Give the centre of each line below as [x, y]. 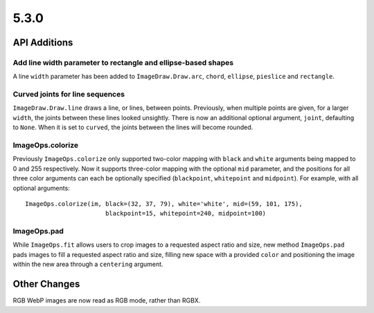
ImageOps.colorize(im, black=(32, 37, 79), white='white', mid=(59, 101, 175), [164, 203]
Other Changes [46, 284]
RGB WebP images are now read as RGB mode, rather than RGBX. [107, 301]
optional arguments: [42, 188]
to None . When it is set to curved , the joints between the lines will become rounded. [133, 127]
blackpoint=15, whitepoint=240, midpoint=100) [186, 214]
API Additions [43, 42]
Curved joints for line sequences [69, 95]
